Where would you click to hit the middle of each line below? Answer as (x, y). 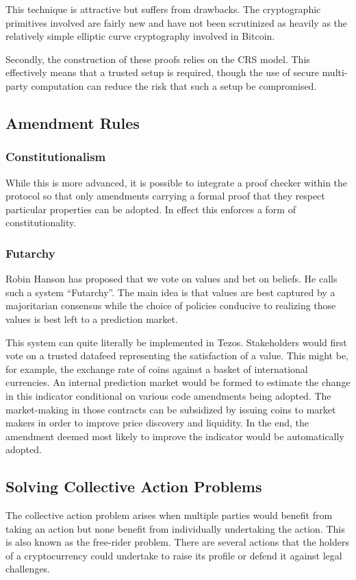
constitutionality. (41, 222)
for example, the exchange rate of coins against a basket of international (157, 368)
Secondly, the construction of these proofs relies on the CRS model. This (158, 59)
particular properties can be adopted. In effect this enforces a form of (151, 209)
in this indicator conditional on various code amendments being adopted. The (168, 395)
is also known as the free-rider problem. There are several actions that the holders (178, 542)
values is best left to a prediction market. (92, 318)
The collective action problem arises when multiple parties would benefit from (169, 515)
